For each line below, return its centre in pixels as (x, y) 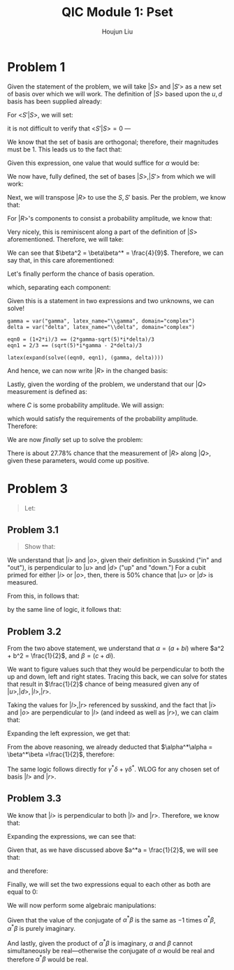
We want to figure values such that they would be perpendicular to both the (116, 669)
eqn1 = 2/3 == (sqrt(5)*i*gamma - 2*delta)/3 (74, 345)
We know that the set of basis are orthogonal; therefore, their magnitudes (113, 142)
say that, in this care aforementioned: (61, 260)
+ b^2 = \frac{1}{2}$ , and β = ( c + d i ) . (61, 656)
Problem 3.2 (34, 632)
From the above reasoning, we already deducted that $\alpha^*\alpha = (110, 747)
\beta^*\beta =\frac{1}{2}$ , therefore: (61, 754)
